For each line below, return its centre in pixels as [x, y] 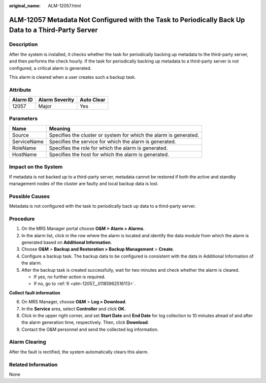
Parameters [23, 119]
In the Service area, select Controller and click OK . [73, 309]
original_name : [25, 6]
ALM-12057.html [65, 6]
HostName [24, 154]
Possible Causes [30, 196]
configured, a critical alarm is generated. [50, 68]
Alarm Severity [56, 100]
